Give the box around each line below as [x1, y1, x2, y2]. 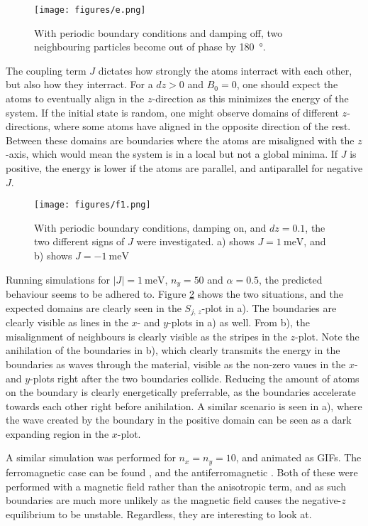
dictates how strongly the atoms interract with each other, [98, 63, 352, 77]
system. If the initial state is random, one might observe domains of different [6, 104, 339, 119]
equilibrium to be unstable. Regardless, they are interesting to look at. [6, 506, 312, 521]
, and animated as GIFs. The [235, 450, 362, 465]
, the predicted [259, 272, 323, 286]
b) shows [34, 248, 72, 263]
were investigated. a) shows [136, 234, 255, 249]
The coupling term [6, 63, 87, 77]
